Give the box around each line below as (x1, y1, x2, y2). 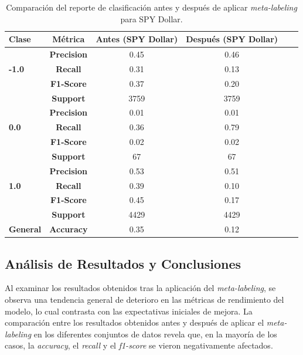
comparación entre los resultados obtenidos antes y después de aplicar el (5, 316, 264, 329)
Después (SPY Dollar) (186, 33, 278, 45)
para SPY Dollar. (120, 12, 183, 25)
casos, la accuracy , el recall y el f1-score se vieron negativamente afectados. (5, 339, 273, 351)
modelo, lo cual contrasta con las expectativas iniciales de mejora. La (5, 305, 253, 317)
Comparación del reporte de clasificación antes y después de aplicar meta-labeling (6, 1, 297, 13)
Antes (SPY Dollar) (96, 33, 178, 45)
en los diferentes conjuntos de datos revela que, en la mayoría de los (33, 327, 277, 340)
